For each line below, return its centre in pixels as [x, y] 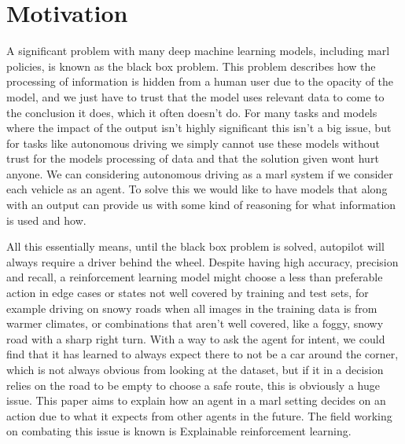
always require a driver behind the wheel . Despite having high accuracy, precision [202, 261]
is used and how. [46, 220]
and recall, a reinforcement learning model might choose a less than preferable [195, 277]
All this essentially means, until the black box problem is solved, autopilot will [195, 246]
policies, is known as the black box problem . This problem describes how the [191, 66]
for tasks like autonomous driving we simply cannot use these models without [193, 143]
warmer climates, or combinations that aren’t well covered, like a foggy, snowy [195, 323]
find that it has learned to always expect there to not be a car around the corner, [202, 354]
